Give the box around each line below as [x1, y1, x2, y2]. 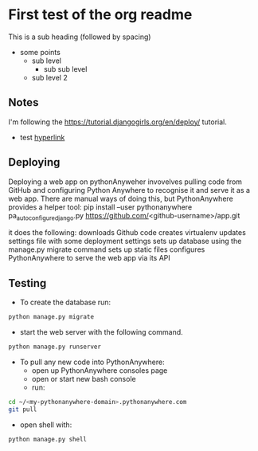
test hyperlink [19, 132, 65, 142]
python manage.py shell [8, 435, 88, 443]
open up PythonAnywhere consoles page [31, 365, 168, 375]
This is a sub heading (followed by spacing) [8, 32, 151, 41]
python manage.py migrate [8, 313, 94, 321]
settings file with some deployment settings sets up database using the [8, 237, 242, 246]
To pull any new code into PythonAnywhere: [19, 357, 165, 367]
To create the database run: [19, 297, 111, 308]
